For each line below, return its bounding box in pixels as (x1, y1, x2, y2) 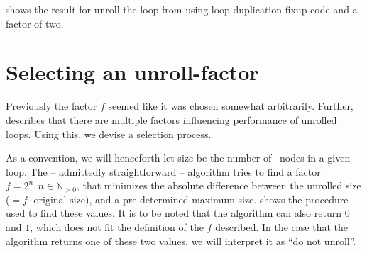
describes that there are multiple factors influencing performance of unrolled (6, 112, 337, 127)
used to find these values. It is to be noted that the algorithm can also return (6, 206, 341, 220)
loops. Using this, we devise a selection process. (6, 126, 212, 141)
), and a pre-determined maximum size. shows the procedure (84, 191, 349, 206)
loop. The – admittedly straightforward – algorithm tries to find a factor (6, 164, 321, 179)
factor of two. (6, 16, 64, 30)
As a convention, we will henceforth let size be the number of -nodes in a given (6, 150, 351, 165)
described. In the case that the (215, 220, 348, 235)
